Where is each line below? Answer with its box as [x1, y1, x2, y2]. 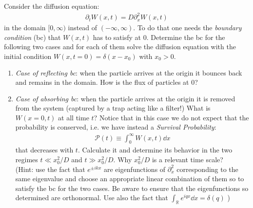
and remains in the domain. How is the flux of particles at [15, 77, 189, 87]
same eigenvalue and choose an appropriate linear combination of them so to [15, 173, 244, 184]
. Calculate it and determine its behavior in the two [78, 145, 233, 155]
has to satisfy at [93, 32, 141, 42]
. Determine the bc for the [146, 32, 225, 42]
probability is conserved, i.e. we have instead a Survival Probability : [15, 122, 216, 132]
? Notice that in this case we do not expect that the [94, 112, 249, 122]
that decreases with [15, 145, 74, 155]
